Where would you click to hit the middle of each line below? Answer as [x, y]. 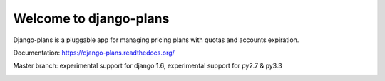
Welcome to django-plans [91, 18]
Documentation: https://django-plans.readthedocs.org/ [94, 53]
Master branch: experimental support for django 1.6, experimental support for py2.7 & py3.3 [148, 66]
